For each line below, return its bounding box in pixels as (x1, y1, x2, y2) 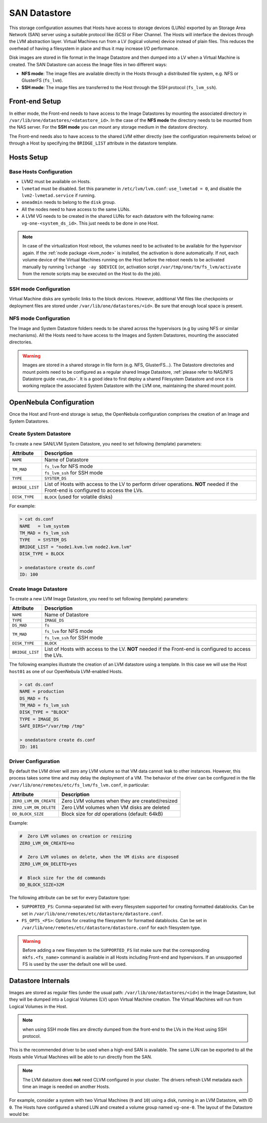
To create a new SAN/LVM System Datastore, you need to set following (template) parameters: (9, 440, 202, 446)
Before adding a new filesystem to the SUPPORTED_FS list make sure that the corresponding (22, 947, 210, 953)
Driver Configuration (9, 758, 60, 765)
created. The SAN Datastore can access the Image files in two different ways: (9, 61, 168, 67)
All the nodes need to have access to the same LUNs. (21, 206, 131, 212)
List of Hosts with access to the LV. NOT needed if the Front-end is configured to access (44, 646, 251, 653)
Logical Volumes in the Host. (9, 1003, 68, 1009)
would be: (9, 1111, 30, 1117)
